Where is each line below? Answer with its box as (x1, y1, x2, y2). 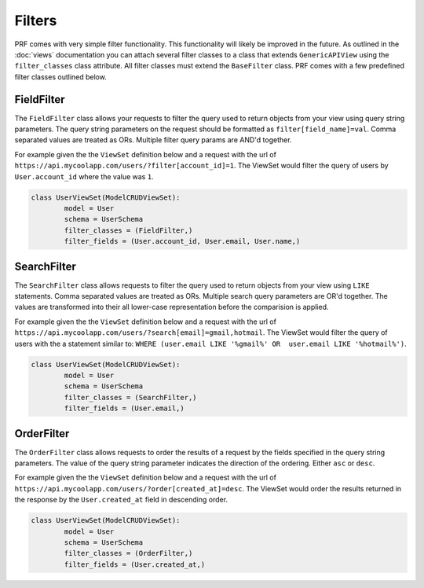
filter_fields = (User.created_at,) (64, 560, 206, 569)
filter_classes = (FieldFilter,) (64, 226, 193, 235)
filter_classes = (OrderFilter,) (64, 549, 193, 558)
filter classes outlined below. (14, 72, 108, 82)
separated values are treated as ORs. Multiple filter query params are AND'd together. (14, 135, 292, 145)
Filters (14, 12, 57, 29)
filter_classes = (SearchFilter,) (64, 393, 197, 402)
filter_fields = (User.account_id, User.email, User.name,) (64, 237, 301, 246)
